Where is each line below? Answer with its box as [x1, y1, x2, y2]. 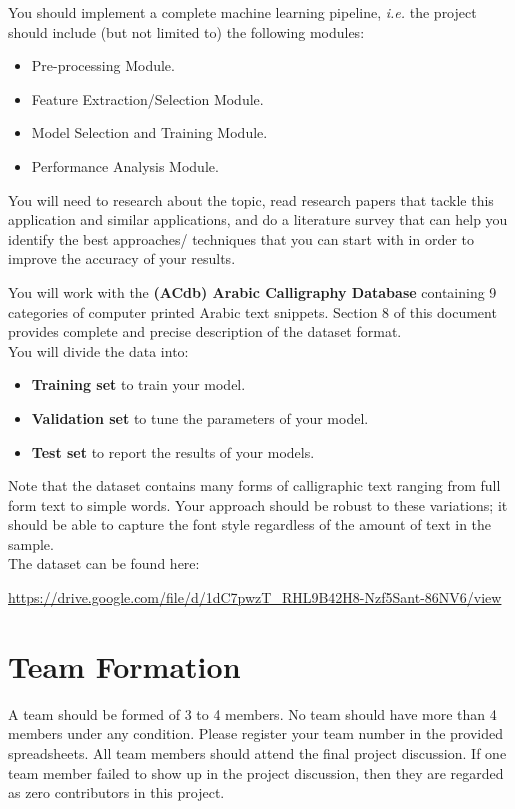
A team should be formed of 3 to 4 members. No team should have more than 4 [8, 703, 497, 724]
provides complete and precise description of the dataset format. [8, 321, 402, 342]
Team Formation [8, 645, 241, 686]
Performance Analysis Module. [31, 155, 219, 176]
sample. [8, 533, 54, 554]
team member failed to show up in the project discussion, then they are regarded [8, 762, 504, 783]
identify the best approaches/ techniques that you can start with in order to [8, 228, 474, 249]
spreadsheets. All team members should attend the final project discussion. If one [8, 742, 507, 763]
